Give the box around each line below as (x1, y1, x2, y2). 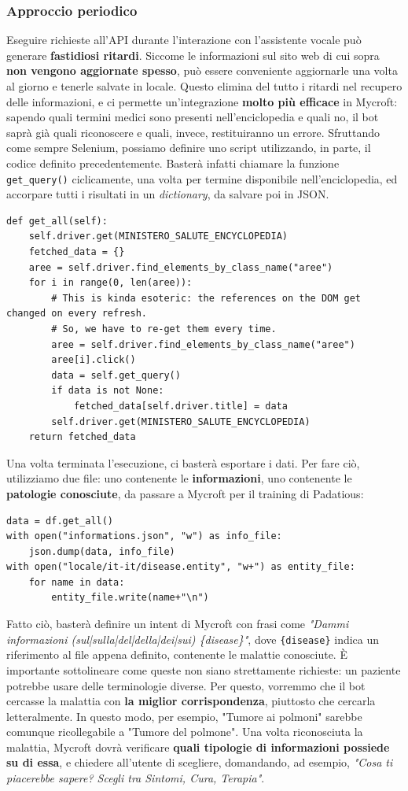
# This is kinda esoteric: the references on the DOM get (51, 292, 362, 304)
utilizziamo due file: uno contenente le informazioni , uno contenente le (6, 470, 352, 486)
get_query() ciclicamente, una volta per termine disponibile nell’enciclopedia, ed (6, 170, 398, 187)
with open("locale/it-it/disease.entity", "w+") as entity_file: (6, 561, 355, 573)
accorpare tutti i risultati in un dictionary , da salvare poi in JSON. (6, 186, 329, 202)
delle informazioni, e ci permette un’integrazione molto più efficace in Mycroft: (6, 93, 398, 109)
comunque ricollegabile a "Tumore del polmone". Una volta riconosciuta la (6, 723, 363, 740)
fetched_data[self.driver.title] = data (73, 400, 288, 412)
